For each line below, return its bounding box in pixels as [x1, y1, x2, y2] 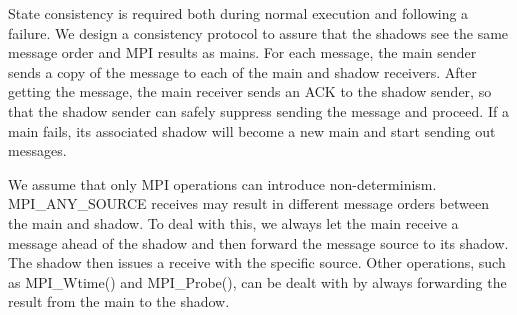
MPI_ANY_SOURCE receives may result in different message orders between [8, 193, 489, 214]
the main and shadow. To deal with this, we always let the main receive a [8, 212, 459, 233]
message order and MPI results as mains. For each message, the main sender [8, 42, 477, 63]
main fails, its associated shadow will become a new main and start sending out [8, 120, 496, 141]
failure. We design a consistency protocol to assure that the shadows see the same [8, 22, 509, 43]
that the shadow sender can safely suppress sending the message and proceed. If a [8, 100, 509, 121]
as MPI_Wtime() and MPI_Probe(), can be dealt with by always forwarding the [8, 271, 507, 292]
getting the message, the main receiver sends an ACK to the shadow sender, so [8, 81, 492, 102]
